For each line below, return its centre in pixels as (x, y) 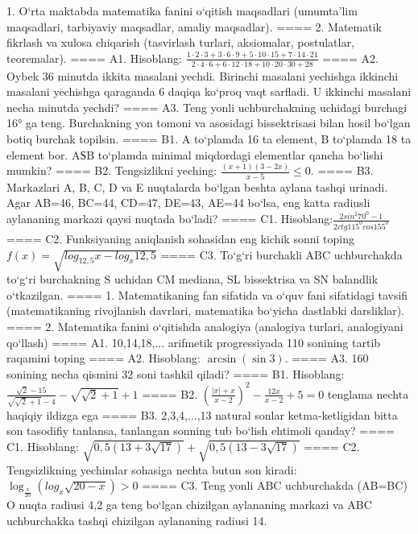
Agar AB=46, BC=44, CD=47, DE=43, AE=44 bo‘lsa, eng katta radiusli (188, 203)
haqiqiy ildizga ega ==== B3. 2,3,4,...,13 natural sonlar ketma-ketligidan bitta (202, 414)
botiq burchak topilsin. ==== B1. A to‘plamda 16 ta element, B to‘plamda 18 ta (209, 138)
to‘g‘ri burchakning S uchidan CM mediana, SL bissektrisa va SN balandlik (192, 279)
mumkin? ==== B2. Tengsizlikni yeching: (112, 170)
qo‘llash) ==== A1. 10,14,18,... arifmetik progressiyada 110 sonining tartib (194, 342)
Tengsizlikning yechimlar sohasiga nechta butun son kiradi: (152, 469)
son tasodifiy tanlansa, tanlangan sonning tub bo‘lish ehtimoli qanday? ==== (201, 431)
